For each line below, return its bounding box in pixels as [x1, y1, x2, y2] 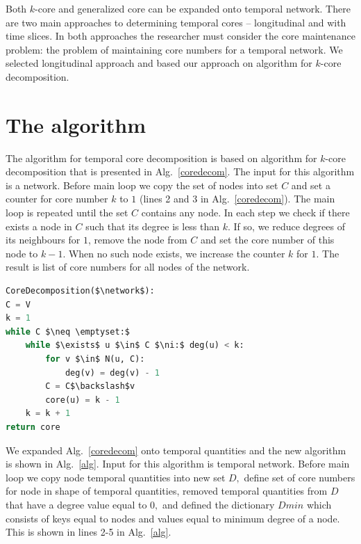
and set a [291, 177, 330, 192]
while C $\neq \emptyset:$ [6, 326, 130, 337]
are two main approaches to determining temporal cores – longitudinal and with [6, 15, 346, 29]
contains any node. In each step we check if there [141, 205, 350, 220]
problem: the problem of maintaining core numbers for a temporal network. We [6, 42, 343, 56]
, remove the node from [87, 232, 187, 247]
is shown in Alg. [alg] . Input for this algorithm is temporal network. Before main [6, 456, 350, 471]
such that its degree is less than [85, 218, 220, 233]
